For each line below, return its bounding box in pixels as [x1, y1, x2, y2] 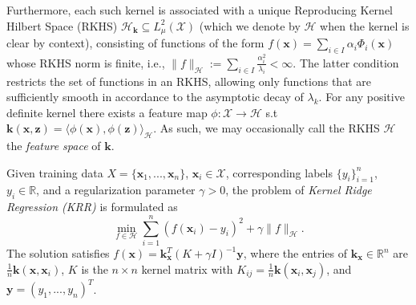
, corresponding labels [225, 164, 333, 181]
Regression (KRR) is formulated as [6, 198, 178, 215]
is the [81, 260, 108, 277]
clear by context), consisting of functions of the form [6, 35, 265, 51]
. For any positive [318, 88, 405, 105]
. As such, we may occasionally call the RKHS [153, 120, 380, 136]
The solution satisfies [6, 245, 110, 261]
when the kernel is [320, 17, 410, 34]
